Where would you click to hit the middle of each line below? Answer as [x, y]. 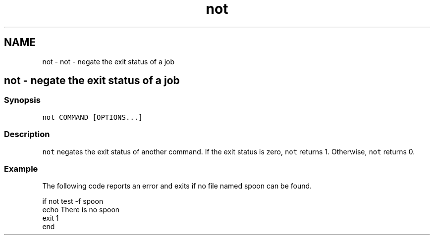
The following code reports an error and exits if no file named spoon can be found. [177, 186]
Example [21, 168]
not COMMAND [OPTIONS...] [92, 117]
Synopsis [22, 100]
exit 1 [51, 218]
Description [27, 134]
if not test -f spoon [73, 201]
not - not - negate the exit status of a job [108, 61]
